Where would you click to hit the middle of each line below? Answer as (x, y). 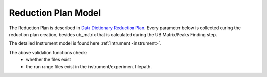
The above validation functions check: (48, 52)
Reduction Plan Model (55, 13)
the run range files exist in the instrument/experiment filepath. (89, 66)
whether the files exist (48, 60)
